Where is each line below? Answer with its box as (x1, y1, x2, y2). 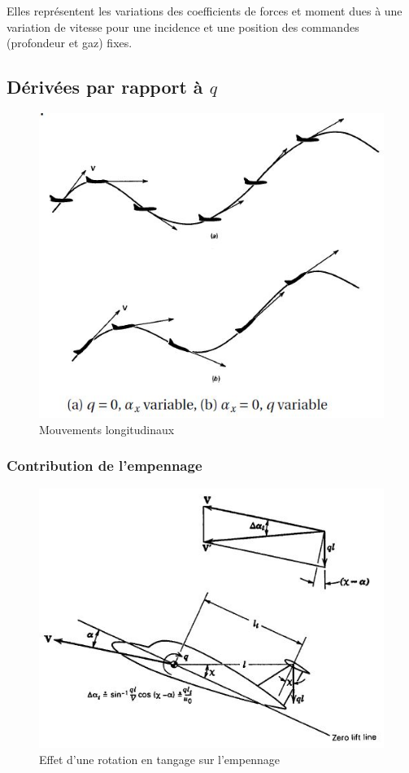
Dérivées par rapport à (7, 74, 203, 99)
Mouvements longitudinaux (39, 420, 175, 437)
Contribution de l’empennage (7, 455, 202, 476)
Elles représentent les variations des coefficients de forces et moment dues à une (7, 2, 402, 19)
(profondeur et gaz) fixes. (7, 34, 133, 51)
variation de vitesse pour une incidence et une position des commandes (7, 18, 359, 35)
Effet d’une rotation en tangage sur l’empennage (39, 751, 280, 768)
